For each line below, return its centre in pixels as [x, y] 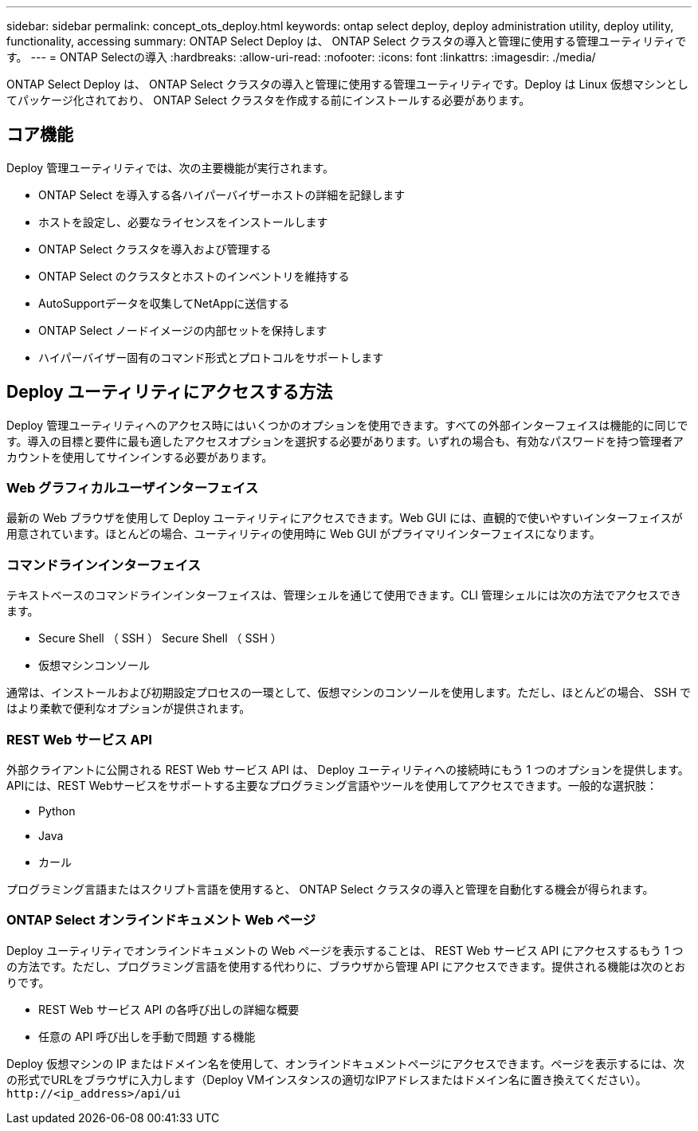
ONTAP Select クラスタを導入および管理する [155, 249]
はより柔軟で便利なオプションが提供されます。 [129, 709]
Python [57, 811]
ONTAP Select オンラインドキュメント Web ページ [161, 920]
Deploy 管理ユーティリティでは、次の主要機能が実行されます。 [171, 167]
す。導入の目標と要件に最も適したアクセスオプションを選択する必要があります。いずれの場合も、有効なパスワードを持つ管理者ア [345, 441]
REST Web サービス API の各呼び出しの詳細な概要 [169, 1009]
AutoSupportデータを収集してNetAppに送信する [164, 303]
